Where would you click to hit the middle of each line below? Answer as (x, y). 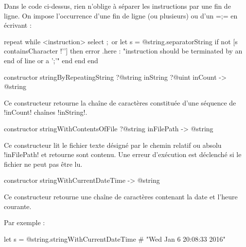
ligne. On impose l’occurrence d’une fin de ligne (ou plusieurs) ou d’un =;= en (121, 15)
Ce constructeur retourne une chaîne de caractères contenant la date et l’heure (121, 196)
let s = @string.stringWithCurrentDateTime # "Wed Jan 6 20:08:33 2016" (115, 238)
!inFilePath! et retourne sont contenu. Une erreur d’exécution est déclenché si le (123, 154)
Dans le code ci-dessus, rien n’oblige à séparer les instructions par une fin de (117, 6)
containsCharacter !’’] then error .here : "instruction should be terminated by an (123, 51)
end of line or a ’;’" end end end (51, 60)
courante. (18, 206)
